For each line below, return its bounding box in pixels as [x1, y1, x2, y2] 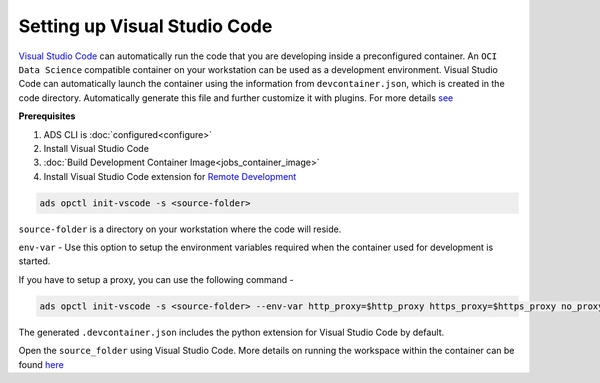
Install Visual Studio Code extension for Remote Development [43, 170, 297, 182]
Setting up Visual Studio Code [18, 15, 273, 37]
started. [18, 255, 51, 267]
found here [18, 358, 64, 370]
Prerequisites [18, 110, 76, 122]
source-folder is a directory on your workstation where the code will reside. [18, 223, 342, 235]
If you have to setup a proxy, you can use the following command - [18, 273, 294, 285]
